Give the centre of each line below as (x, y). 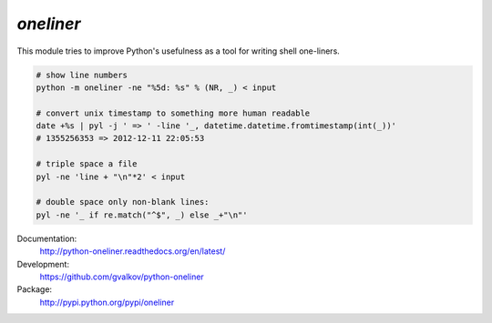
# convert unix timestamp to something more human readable (173, 113)
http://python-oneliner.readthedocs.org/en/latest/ (133, 251)
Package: (35, 289)
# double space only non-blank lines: (123, 202)
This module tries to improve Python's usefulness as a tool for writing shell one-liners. (179, 51)
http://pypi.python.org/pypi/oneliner (107, 302)
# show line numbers (82, 75)
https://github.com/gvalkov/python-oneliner (122, 277)
